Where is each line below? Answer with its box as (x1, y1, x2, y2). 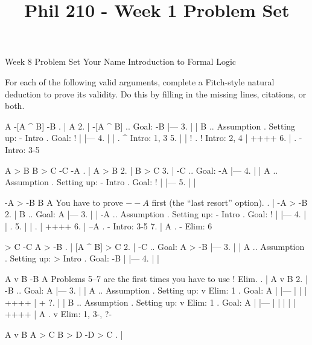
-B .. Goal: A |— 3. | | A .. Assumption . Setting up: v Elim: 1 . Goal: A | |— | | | (5, 284, 307, 297)
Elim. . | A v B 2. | (237, 272, 308, 284)
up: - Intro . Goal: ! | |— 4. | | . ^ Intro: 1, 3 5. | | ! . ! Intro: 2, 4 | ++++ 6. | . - (5, 131, 302, 144)
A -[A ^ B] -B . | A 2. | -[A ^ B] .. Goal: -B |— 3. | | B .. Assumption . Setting (5, 119, 296, 132)
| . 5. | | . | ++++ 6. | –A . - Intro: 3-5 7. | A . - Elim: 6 (5, 219, 212, 232)
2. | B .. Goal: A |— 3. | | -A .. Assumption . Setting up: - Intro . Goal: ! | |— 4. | (5, 208, 307, 220)
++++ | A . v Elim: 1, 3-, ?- (5, 307, 112, 320)
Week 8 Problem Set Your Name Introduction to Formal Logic (5, 55, 237, 68)
